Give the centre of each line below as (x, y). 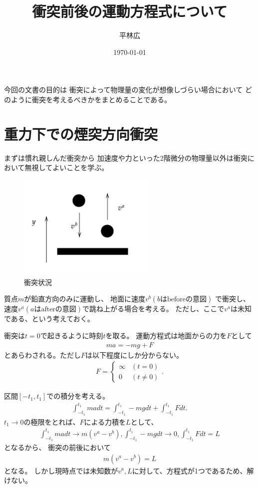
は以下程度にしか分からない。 (134, 355)
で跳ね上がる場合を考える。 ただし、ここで (153, 309)
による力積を (105, 421)
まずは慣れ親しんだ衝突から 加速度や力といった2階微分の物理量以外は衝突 (126, 157)
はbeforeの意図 (183, 300)
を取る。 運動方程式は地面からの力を (166, 336)
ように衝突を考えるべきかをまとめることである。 (91, 99)
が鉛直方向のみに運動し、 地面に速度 (85, 299)
